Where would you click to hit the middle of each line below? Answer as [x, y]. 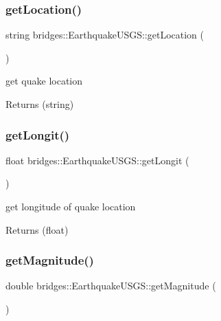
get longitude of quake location [71, 206]
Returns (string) [40, 104]
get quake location [44, 81]
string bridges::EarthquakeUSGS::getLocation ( [105, 35]
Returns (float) [37, 229]
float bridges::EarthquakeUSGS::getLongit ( [97, 160]
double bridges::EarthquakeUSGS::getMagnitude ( [111, 286]
